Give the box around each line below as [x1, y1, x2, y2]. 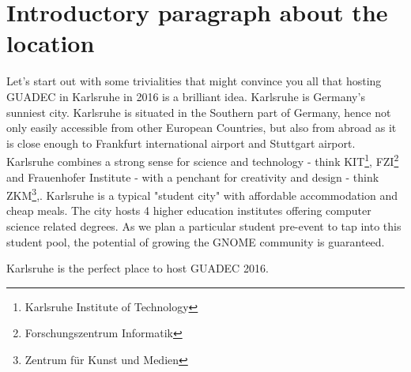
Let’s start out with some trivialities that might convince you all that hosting [6, 73, 382, 89]
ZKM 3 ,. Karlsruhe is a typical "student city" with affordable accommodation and [6, 185, 398, 203]
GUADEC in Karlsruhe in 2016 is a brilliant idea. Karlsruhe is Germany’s [6, 88, 365, 104]
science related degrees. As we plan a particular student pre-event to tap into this [6, 217, 402, 234]
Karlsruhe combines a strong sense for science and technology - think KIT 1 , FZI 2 [6, 151, 399, 169]
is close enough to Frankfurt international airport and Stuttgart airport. [6, 134, 356, 151]
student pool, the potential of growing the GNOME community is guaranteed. [6, 233, 385, 250]
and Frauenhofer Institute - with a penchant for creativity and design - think [6, 168, 379, 185]
